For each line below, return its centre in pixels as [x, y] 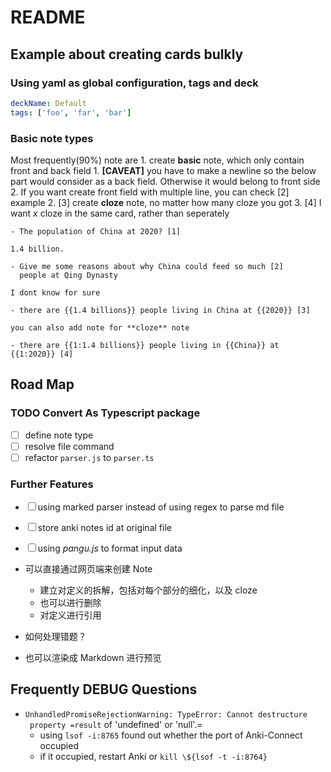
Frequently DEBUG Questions [104, 689]
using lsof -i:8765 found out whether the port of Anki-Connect [171, 735]
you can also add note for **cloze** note [100, 327]
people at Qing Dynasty [68, 275]
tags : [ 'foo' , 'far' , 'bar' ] [71, 112]
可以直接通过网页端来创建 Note [88, 569]
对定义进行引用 [70, 615]
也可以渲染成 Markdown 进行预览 [93, 658]
